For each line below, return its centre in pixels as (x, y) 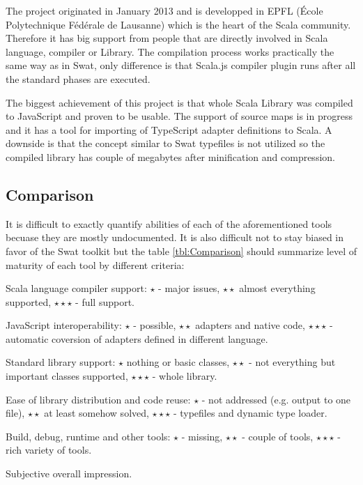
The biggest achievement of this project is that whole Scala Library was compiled (179, 102)
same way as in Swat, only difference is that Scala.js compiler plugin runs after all (181, 65)
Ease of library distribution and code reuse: (98, 399)
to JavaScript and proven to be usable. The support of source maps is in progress (179, 116)
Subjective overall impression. (69, 474)
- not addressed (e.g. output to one (276, 399)
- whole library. (185, 376)
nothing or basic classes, (178, 362)
